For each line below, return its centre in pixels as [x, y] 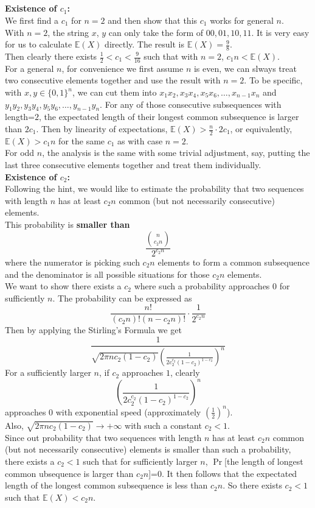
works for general [242, 20]
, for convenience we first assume [123, 68]
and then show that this [153, 20]
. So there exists [252, 485]
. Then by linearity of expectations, [102, 129]
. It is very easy [280, 32]
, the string [68, 32]
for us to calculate [39, 44]
